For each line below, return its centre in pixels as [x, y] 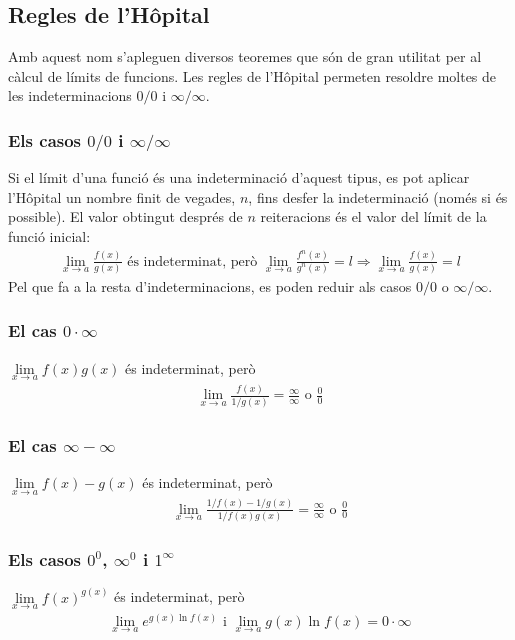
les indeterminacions [70, 95]
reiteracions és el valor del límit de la [373, 216]
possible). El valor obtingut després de [125, 216]
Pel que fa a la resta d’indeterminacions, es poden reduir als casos [210, 285]
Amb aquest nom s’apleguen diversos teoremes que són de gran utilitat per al [245, 56]
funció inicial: [49, 236]
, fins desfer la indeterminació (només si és [378, 196]
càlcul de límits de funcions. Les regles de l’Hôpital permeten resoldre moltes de [252, 75]
